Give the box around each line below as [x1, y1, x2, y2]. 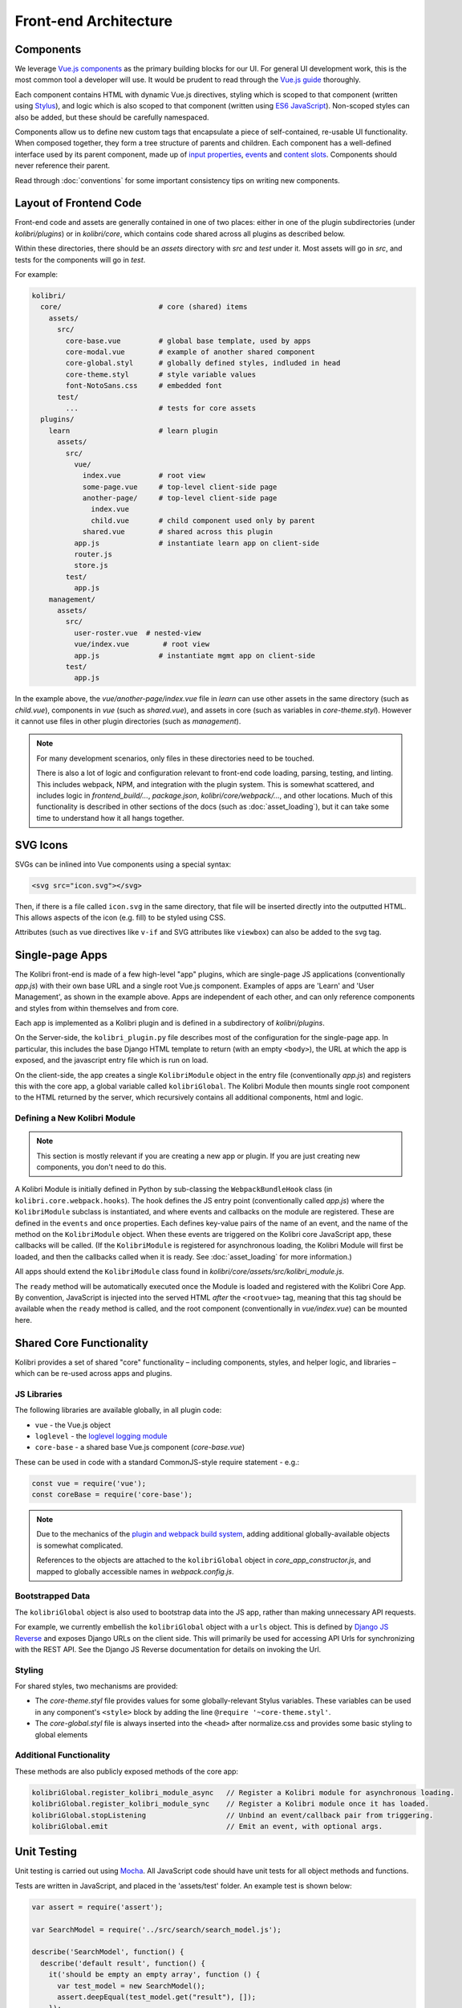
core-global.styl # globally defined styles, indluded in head [65, 358, 341, 368]
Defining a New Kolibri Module [14, 1112, 136, 1124]
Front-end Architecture [14, 12, 172, 30]
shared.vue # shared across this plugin [82, 527, 274, 537]
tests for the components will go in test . [14, 255, 146, 264]
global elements [34, 1729, 88, 1739]
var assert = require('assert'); [31, 1902, 164, 1912]
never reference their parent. [14, 161, 111, 170]
